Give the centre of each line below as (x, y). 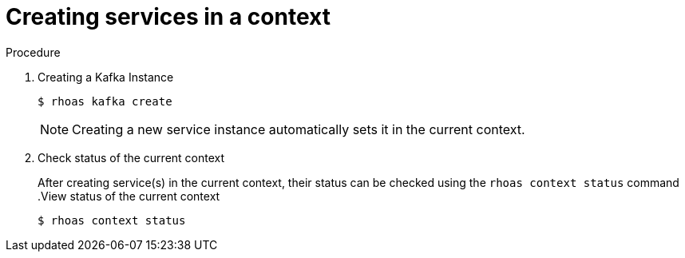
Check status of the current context (131, 157)
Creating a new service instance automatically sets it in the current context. (299, 129)
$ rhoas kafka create (105, 101)
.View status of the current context (129, 196)
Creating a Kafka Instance (106, 77)
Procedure (33, 52)
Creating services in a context (168, 17)
